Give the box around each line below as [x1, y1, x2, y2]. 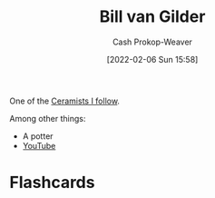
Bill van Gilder [99, 6, 206, 27]
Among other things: [9, 113, 86, 124]
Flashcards [9, 173, 95, 193]
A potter [22, 130, 54, 142]
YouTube [22, 140, 56, 151]
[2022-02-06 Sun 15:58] [106, 54, 199, 64]
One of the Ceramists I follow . [9, 95, 121, 106]
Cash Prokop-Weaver [112, 36, 193, 47]
